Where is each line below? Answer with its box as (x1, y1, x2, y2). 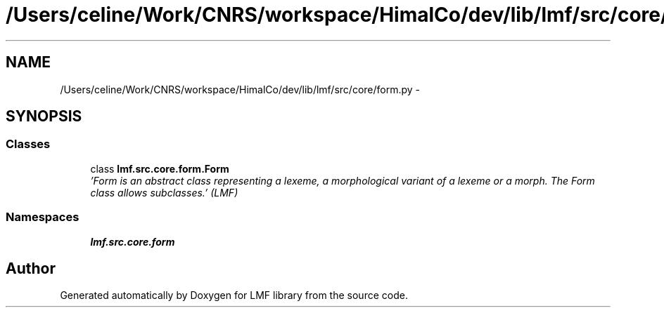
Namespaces (6, 210, 79, 225)
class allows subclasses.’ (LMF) (90, 186, 238, 199)
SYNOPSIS (6, 107, 82, 126)
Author (6, 259, 56, 277)
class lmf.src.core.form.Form (90, 162, 229, 175)
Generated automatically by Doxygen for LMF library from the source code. (60, 289, 408, 302)
